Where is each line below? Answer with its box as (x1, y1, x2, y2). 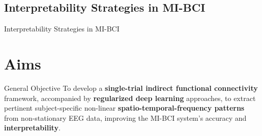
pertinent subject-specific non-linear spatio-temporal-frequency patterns (4, 103, 245, 113)
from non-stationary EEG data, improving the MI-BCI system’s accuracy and (4, 112, 247, 123)
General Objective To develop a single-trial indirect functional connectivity (4, 82, 258, 93)
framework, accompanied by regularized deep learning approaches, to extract (4, 92, 256, 103)
